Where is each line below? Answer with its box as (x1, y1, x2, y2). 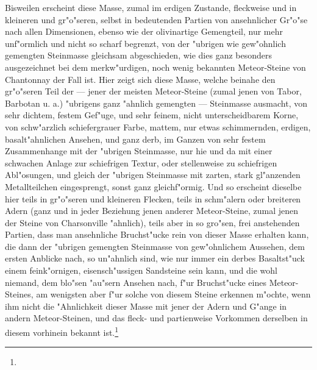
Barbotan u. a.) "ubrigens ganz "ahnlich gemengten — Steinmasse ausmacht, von (5, 96, 307, 109)
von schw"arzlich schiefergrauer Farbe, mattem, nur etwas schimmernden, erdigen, (5, 120, 311, 133)
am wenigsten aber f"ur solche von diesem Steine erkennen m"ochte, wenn (36, 288, 311, 301)
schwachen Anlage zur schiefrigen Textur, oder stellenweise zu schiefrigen (5, 156, 277, 169)
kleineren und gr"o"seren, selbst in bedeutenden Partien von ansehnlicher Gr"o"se (5, 13, 308, 26)
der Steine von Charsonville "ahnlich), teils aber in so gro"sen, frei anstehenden (5, 216, 300, 229)
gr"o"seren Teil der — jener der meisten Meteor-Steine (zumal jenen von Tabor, (5, 85, 302, 98)
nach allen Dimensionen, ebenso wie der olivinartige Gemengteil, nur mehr (5, 25, 283, 38)
